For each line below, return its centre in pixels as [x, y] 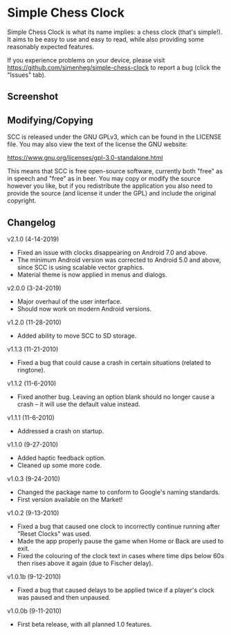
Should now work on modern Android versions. [84, 308]
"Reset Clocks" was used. [54, 533]
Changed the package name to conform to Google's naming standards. [118, 492]
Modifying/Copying [50, 120]
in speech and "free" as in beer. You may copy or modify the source [104, 179]
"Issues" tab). [27, 75]
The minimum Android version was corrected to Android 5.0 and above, [119, 260]
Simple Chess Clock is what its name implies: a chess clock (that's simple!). [115, 32]
